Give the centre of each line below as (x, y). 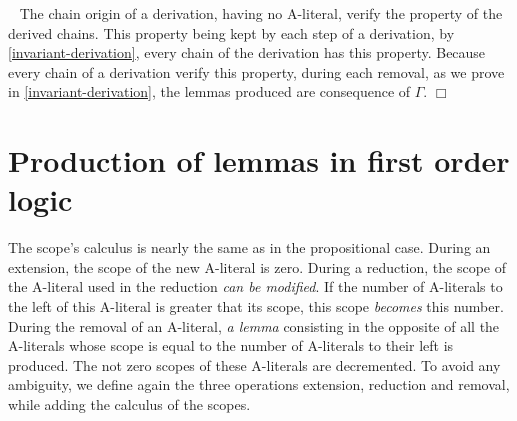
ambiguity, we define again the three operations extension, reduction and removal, (259, 384)
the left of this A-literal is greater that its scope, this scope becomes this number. (256, 306)
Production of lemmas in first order (259, 160)
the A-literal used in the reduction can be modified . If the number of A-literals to (255, 286)
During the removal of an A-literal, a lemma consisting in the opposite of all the (254, 325)
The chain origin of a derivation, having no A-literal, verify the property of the (261, 13)
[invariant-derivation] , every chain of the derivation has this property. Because (247, 52)
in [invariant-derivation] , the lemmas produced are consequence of (209, 91)
